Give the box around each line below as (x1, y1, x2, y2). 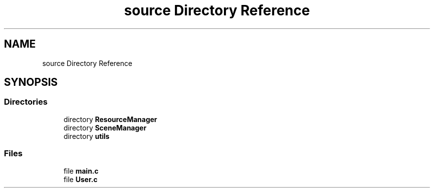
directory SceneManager (63, 123, 147, 132)
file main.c (63, 166, 99, 175)
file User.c (63, 175, 98, 184)
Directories (4, 97, 48, 107)
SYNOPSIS (4, 76, 58, 89)
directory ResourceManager (63, 115, 158, 124)
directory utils (63, 131, 109, 140)
